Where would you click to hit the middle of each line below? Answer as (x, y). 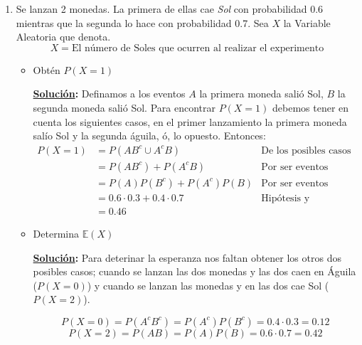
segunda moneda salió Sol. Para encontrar (124, 107)
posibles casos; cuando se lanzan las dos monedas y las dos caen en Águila (195, 271)
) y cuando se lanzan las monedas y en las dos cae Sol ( (208, 285)
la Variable (307, 22)
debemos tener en (311, 107)
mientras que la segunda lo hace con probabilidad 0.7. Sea (142, 22)
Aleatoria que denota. (63, 37)
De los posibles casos (306, 150)
